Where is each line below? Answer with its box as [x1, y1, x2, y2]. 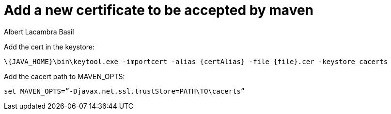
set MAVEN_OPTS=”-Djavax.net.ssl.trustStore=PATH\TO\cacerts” [4, 87, 245, 95]
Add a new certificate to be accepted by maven [4, 2, 314, 18]
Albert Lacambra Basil [4, 27, 74, 36]
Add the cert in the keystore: [4, 42, 95, 51]
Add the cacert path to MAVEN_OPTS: [4, 72, 125, 81]
